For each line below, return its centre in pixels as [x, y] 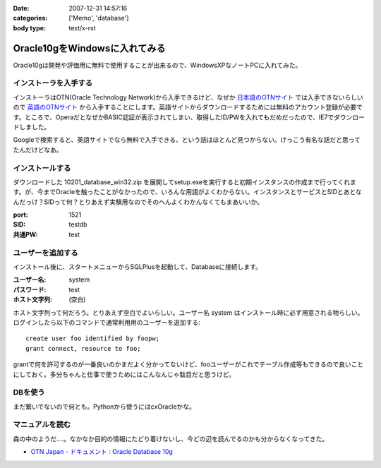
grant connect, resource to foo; [83, 348]
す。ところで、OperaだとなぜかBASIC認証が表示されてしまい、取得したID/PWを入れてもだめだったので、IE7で [174, 117]
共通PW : [25, 234]
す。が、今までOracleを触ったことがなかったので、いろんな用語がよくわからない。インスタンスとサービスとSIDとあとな [188, 192]
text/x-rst [82, 28]
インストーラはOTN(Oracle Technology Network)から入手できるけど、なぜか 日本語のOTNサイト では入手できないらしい [188, 97]
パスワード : [30, 289]
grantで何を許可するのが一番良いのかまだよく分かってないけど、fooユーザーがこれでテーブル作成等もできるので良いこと [188, 364]
